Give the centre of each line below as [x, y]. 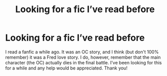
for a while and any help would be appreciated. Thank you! [66, 68]
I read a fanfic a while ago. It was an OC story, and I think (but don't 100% [82, 52]
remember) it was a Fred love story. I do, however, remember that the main [83, 57]
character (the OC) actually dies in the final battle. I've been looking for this [83, 62]
